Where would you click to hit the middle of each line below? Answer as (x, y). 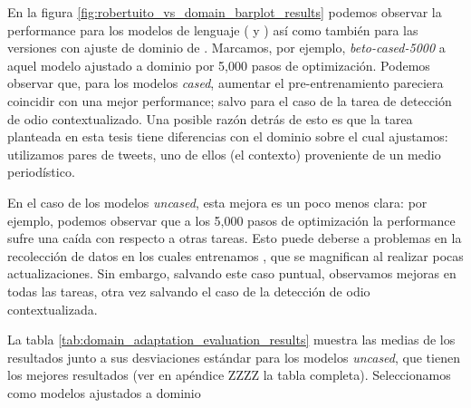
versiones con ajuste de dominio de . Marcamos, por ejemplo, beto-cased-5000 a (226, 48)
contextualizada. (53, 309)
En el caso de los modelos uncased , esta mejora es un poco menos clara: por (217, 202)
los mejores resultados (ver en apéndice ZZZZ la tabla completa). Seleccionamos (229, 375)
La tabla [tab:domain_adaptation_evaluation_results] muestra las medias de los (231, 340)
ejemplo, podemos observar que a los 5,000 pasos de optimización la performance (231, 220)
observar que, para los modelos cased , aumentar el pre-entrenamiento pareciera (226, 83)
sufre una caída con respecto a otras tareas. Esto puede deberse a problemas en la (235, 238)
